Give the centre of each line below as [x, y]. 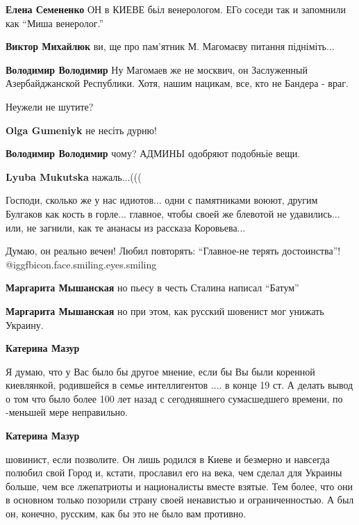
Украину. [25, 324]
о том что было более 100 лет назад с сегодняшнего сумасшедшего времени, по [174, 398]
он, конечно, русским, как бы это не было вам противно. [126, 514]
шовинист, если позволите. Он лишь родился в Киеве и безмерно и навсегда [168, 459]
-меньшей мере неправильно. [67, 412]
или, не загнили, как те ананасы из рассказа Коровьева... [126, 227]
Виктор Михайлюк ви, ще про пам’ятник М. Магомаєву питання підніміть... [170, 46]
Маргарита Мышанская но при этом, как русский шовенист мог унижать [165, 310]
